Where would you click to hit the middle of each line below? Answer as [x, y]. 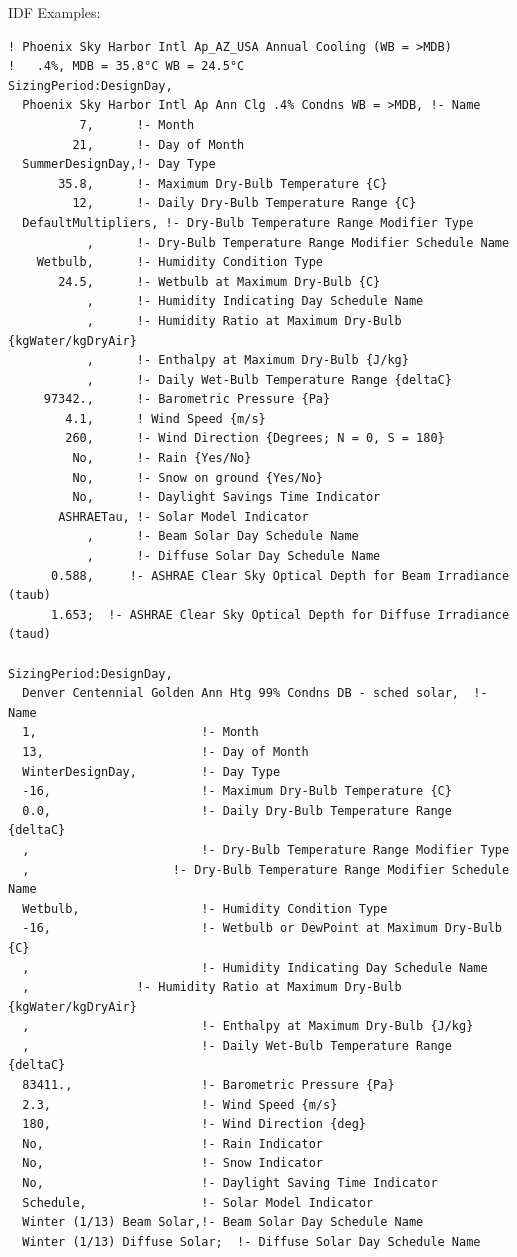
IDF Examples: [54, 12]
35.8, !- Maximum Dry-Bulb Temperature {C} [223, 183]
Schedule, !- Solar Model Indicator [198, 1202]
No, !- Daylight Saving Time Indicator [230, 1183]
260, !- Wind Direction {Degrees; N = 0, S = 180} [255, 438]
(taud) [29, 634]
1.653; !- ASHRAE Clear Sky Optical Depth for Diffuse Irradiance [280, 614]
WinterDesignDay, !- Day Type [151, 771]
